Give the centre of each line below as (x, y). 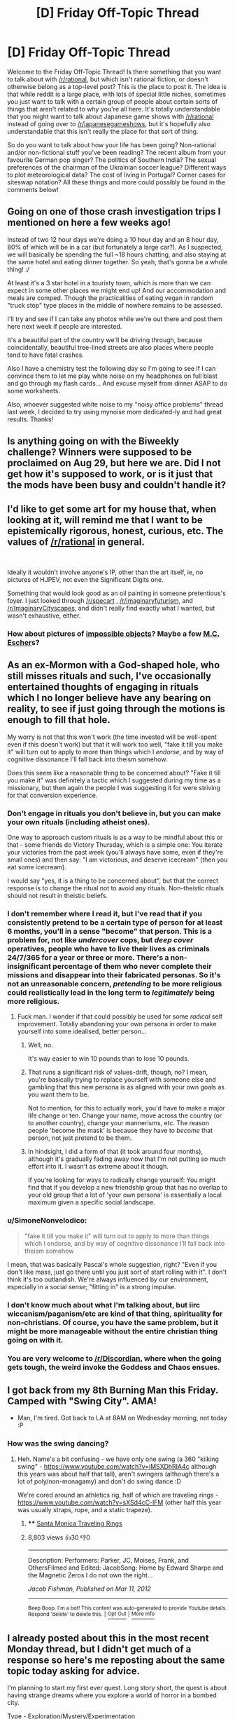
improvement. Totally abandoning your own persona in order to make (117, 1024)
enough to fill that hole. (59, 720)
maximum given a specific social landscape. (91, 1202)
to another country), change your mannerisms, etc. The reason (119, 1123)
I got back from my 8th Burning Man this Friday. (113, 1390)
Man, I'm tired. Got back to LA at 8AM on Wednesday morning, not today (122, 1418)
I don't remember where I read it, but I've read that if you (105, 913)
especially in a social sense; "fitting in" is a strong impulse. (92, 1286)
